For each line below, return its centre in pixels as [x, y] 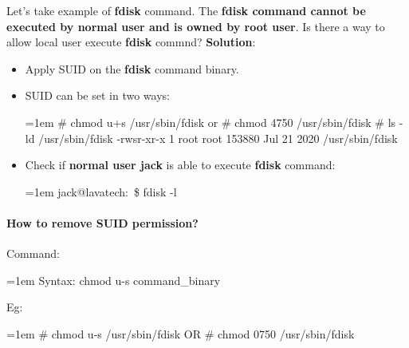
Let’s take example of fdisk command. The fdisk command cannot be [186, 10]
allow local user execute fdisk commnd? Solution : [131, 42]
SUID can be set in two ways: [97, 95]
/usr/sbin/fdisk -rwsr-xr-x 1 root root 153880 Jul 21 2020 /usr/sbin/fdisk [218, 138]
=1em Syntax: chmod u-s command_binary [114, 280]
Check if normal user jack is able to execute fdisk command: [180, 165]
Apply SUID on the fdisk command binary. [132, 68]
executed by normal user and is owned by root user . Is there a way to [196, 26]
